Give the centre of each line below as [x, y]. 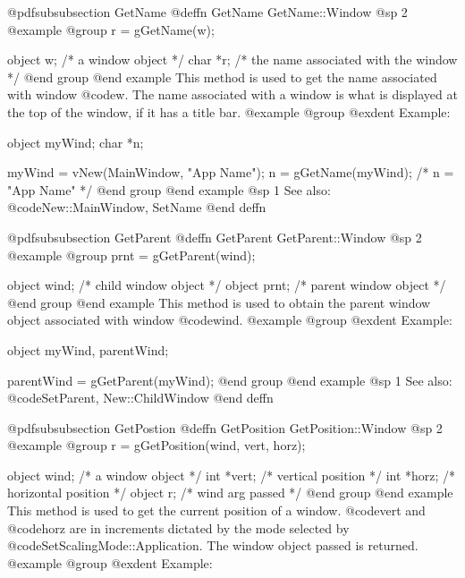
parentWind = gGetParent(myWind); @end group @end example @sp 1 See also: [230, 380]
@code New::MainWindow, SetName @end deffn [137, 207]
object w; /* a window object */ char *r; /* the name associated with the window [232, 59]
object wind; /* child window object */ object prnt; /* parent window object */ [227, 285]
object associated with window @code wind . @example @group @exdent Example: [230, 320]
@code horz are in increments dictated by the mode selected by [178, 527]
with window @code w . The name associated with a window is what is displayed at [232, 94]
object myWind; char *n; [76, 142]
